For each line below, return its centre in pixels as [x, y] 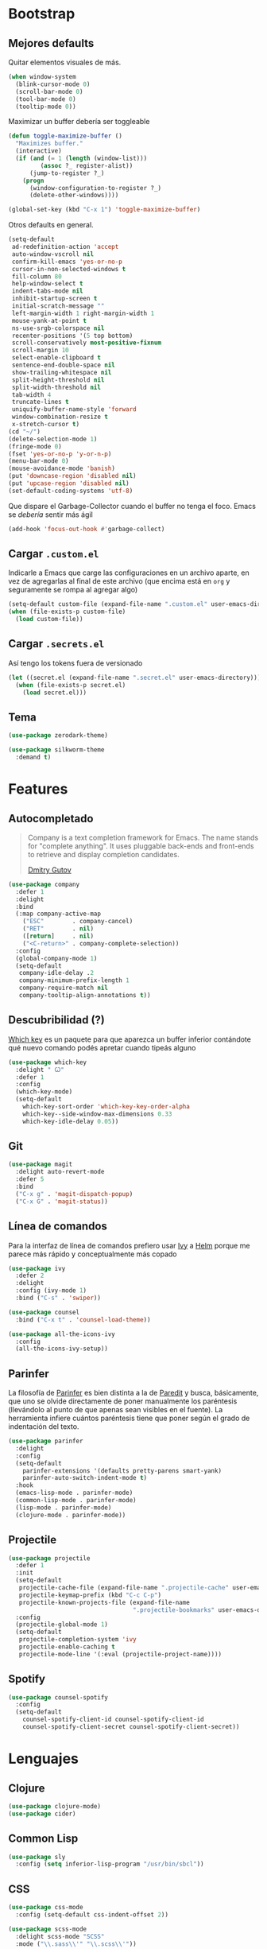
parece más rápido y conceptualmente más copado [93, 1254]
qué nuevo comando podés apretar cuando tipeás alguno [102, 1047]
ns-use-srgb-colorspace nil [58, 328]
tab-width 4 [31, 394]
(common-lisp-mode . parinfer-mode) [76, 1501]
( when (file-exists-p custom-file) [67, 612]
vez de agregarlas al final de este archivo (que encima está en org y [119, 581]
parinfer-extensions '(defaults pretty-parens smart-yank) [122, 1471]
